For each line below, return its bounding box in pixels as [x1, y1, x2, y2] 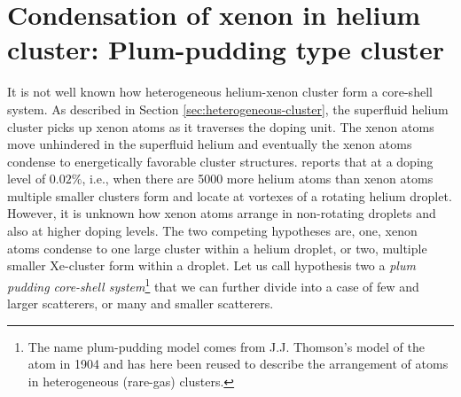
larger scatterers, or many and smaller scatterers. [7, 294, 274, 313]
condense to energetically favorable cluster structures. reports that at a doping [7, 152, 434, 170]
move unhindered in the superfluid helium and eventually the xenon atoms [7, 135, 412, 153]
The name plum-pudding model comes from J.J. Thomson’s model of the [27, 337, 425, 355]
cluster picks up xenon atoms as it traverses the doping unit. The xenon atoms [7, 117, 434, 136]
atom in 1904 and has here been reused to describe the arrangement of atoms [27, 354, 449, 373]
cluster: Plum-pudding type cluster [7, 31, 444, 67]
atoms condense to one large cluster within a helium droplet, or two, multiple [7, 238, 427, 257]
